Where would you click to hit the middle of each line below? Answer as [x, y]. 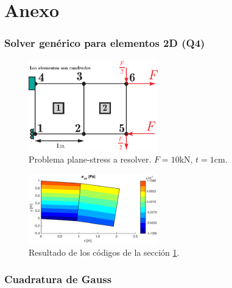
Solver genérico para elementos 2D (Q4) [105, 43]
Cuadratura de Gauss [58, 279]
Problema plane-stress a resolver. [90, 159]
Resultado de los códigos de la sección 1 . [104, 252]
